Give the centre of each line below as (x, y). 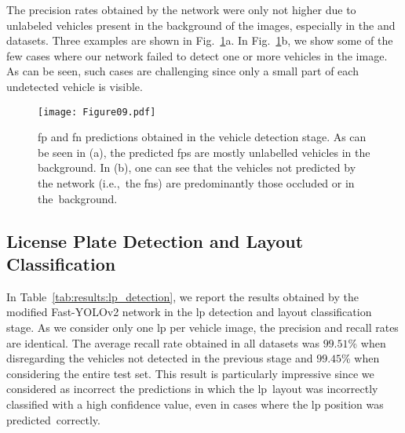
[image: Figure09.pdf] (97, 112)
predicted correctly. (53, 419)
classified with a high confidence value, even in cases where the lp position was (195, 404)
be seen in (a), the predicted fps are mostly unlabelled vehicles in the (204, 152)
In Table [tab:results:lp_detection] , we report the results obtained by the (182, 296)
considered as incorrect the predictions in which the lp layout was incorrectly (192, 389)
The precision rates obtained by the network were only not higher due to (181, 9)
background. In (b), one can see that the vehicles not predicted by (197, 167)
